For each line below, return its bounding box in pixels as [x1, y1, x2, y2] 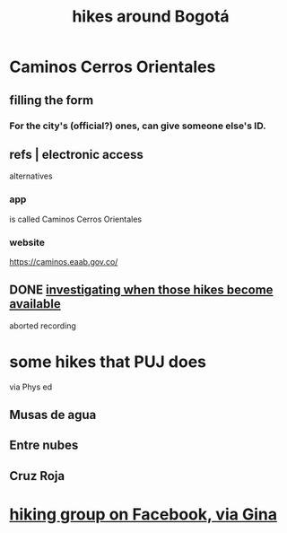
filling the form [9, 92, 94, 108]
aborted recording [9, 320, 76, 331]
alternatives [9, 170, 53, 181]
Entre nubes [9, 438, 79, 453]
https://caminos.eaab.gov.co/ [9, 256, 118, 266]
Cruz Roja [9, 468, 65, 484]
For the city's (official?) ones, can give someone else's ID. [9, 119, 266, 132]
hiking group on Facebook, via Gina [9, 504, 278, 525]
